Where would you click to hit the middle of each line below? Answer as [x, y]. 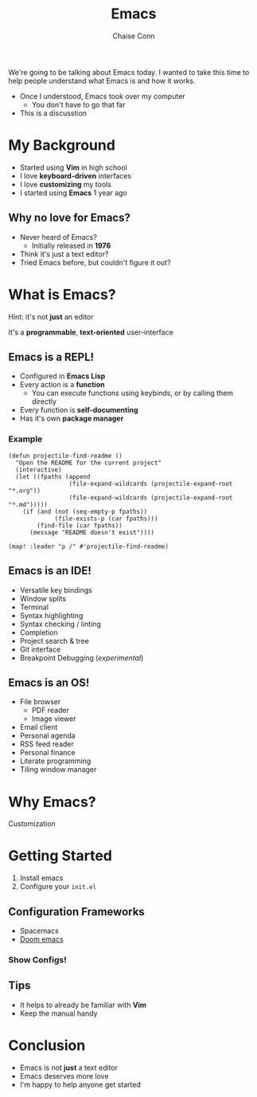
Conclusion [47, 1045]
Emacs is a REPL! [51, 357]
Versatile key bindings [56, 590]
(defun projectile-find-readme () [66, 456]
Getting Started [60, 856]
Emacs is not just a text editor [68, 1068]
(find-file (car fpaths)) [80, 525]
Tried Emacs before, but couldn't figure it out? [95, 262]
